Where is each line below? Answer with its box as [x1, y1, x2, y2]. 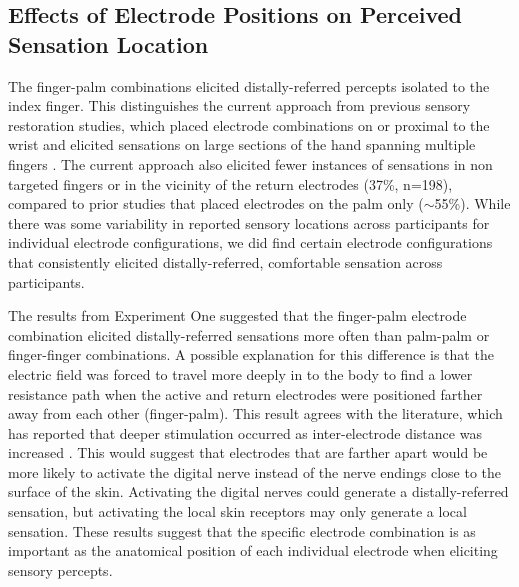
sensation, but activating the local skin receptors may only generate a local [8, 501, 467, 522]
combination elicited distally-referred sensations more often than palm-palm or [8, 324, 490, 345]
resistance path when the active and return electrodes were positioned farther [8, 383, 483, 404]
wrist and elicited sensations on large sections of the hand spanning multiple [8, 134, 476, 155]
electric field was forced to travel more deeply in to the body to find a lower [8, 363, 473, 384]
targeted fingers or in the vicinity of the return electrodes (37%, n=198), [8, 173, 453, 194]
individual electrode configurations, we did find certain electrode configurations [8, 232, 493, 253]
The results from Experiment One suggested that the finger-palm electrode [8, 305, 467, 326]
